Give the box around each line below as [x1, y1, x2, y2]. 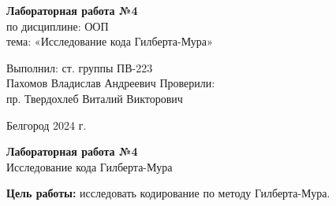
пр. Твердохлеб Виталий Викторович [6, 90, 183, 106]
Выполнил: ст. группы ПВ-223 [6, 59, 153, 75]
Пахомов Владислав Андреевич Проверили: [6, 75, 215, 91]
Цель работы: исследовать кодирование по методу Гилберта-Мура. [6, 185, 330, 201]
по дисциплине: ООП [6, 17, 109, 34]
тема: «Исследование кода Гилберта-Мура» [6, 33, 213, 50]
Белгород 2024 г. [6, 116, 87, 133]
